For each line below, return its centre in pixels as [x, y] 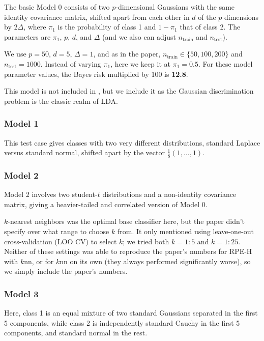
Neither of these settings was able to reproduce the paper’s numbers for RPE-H [128, 251]
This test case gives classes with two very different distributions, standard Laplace [132, 142]
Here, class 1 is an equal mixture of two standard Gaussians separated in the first [131, 313]
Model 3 [21, 293]
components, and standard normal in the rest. [76, 333]
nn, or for [39, 261]
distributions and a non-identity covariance [169, 194]
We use [15, 54]
